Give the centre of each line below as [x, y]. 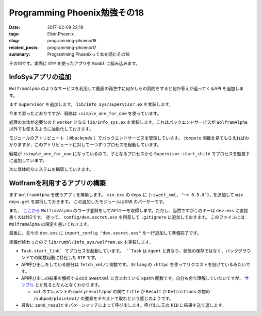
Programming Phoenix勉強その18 [76, 13]
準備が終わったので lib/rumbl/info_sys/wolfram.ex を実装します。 [81, 242]
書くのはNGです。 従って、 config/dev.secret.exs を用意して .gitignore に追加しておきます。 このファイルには [127, 217]
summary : [20, 54]
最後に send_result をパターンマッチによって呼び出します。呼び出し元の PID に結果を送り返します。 [124, 305]
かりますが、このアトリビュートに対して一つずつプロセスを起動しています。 [85, 145]
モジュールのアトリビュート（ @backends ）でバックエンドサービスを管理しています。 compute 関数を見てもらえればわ [129, 138]
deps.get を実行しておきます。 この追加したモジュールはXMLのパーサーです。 [88, 201]
